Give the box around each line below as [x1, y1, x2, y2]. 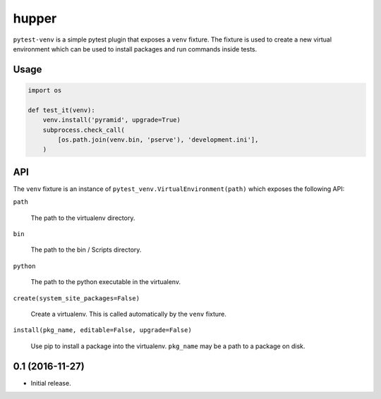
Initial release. [30, 379, 71, 387]
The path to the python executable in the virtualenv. [30, 278, 181, 286]
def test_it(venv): [28, 106, 95, 114]
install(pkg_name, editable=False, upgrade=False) [13, 326, 192, 334]
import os [28, 86, 62, 94]
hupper [13, 11, 57, 26]
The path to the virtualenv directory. [30, 214, 135, 222]
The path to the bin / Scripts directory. [30, 245, 142, 254]
